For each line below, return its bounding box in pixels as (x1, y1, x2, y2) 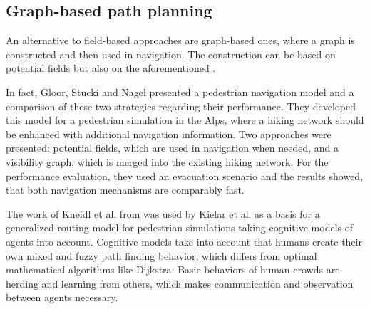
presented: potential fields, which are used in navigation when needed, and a (6, 140, 339, 155)
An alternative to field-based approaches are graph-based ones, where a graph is (6, 33, 355, 48)
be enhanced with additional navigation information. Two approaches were (6, 126, 332, 141)
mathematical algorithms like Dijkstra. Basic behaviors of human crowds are (6, 262, 340, 277)
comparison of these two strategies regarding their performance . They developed (6, 98, 356, 113)
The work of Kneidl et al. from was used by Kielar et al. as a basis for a (6, 206, 320, 221)
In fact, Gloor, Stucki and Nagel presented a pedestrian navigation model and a (6, 84, 354, 99)
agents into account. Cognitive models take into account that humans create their (6, 234, 362, 248)
